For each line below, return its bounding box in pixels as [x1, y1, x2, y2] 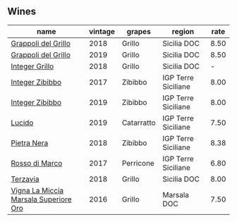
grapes [126, 26, 152, 36]
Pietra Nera [11, 137, 49, 147]
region [171, 26, 195, 36]
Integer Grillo [11, 61, 54, 71]
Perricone [121, 158, 155, 168]
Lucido [11, 118, 34, 128]
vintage [89, 26, 115, 36]
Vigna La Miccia [11, 185, 64, 195]
